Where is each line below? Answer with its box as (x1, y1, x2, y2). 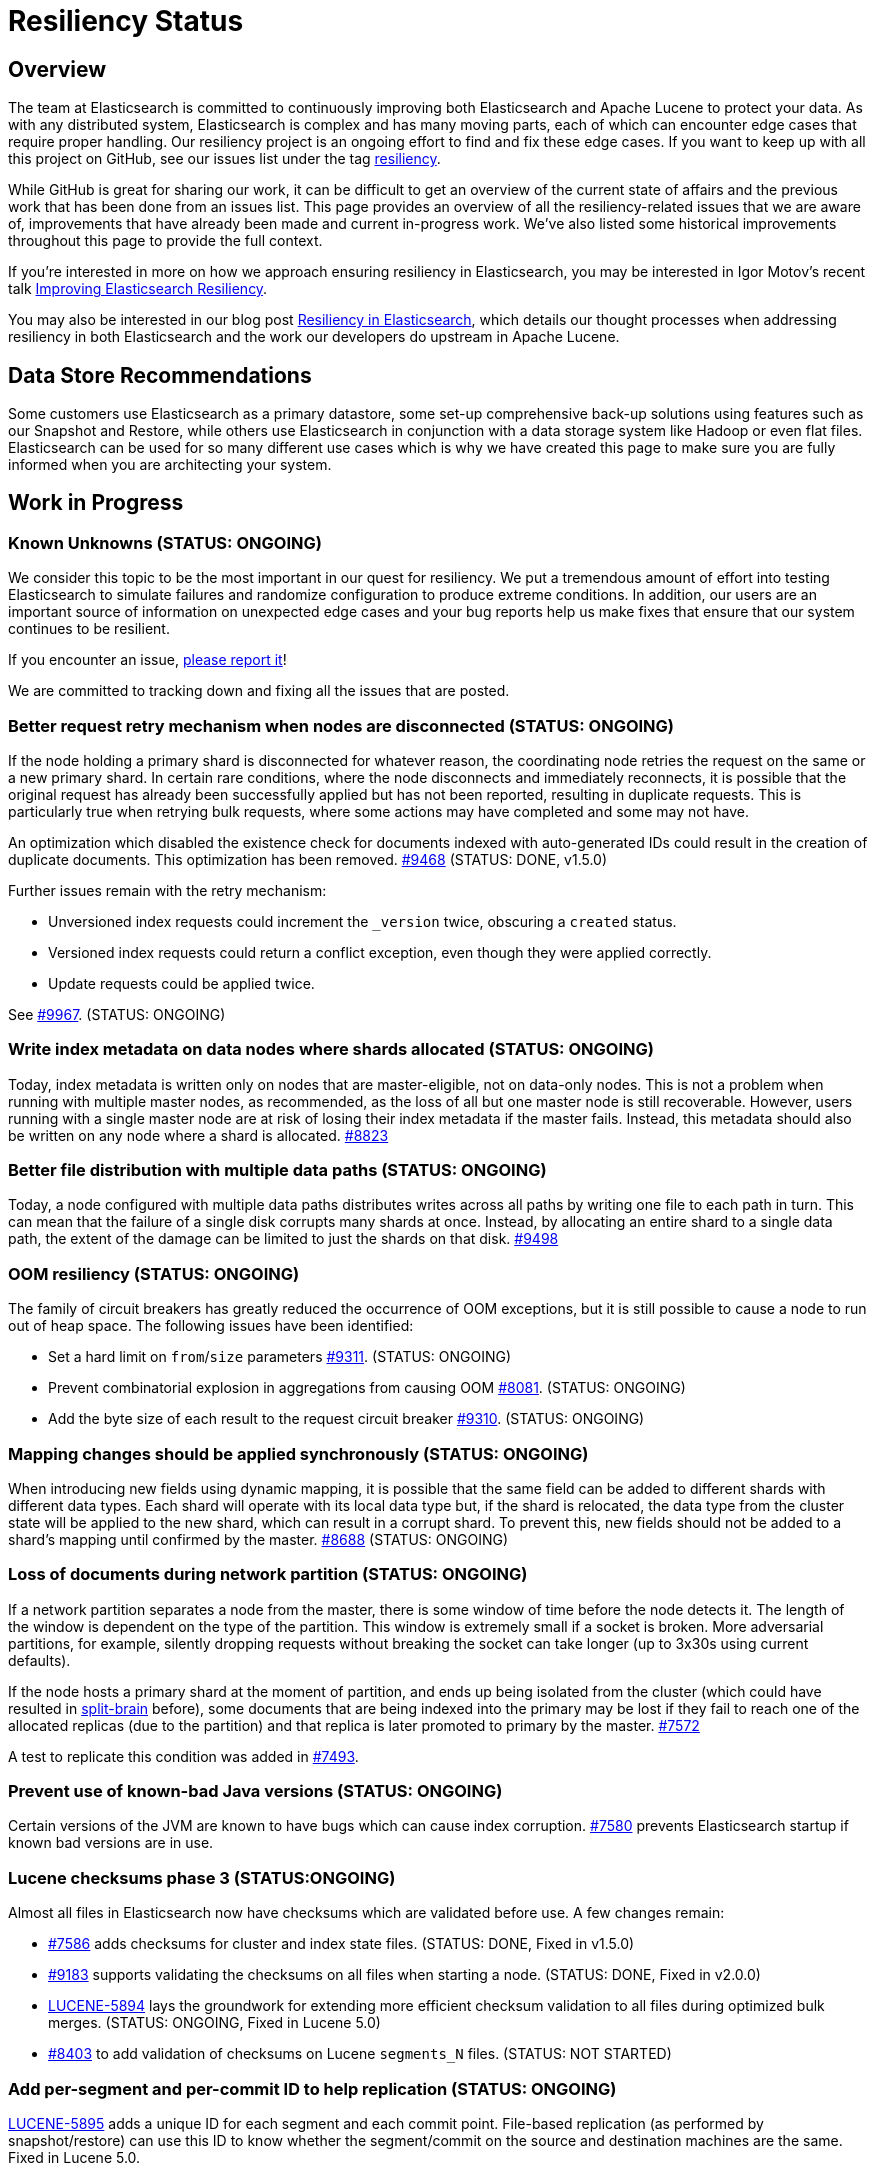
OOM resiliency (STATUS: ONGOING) (8, 1263, 300, 1284)
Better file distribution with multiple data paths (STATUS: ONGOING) (8, 1160, 547, 1181)
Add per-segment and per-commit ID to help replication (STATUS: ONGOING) (8, 2078, 617, 2099)
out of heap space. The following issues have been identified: (8, 1317, 414, 1335)
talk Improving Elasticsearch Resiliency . (8, 280, 268, 298)
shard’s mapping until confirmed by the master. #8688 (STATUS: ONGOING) (8, 1530, 509, 1548)
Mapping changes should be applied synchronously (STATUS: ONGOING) (8, 1443, 589, 1464)
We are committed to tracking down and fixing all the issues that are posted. (8, 682, 510, 700)
